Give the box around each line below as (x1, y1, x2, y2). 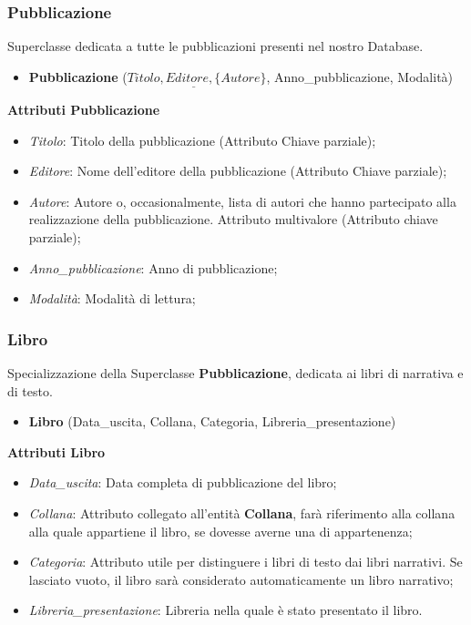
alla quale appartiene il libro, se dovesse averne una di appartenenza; (28, 521, 413, 540)
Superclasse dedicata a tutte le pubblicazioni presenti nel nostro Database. (7, 36, 424, 56)
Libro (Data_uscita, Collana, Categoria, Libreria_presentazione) (28, 412, 396, 431)
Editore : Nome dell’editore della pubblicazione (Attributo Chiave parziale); (28, 161, 447, 180)
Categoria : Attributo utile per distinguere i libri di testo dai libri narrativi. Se (28, 552, 463, 571)
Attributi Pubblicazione (7, 100, 160, 119)
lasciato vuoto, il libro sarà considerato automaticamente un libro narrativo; (28, 569, 454, 589)
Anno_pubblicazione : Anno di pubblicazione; (28, 258, 278, 277)
